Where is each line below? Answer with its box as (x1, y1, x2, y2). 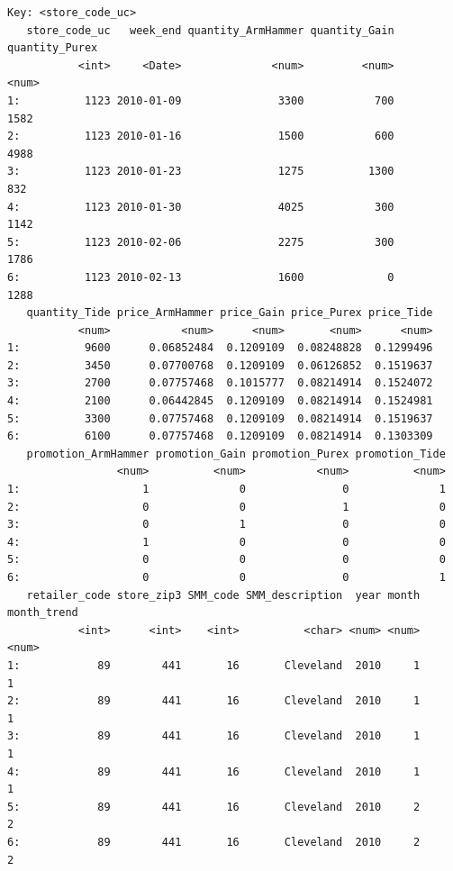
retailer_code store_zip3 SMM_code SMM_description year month (26, 588, 421, 602)
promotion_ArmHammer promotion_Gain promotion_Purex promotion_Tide (26, 447, 446, 460)
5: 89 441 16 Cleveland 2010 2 (7, 800, 421, 813)
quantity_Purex (7, 41, 98, 55)
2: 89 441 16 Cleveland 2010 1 (7, 694, 421, 708)
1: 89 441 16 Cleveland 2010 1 (7, 658, 421, 672)
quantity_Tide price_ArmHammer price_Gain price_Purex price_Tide (26, 306, 433, 320)
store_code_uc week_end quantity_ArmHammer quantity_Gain (26, 23, 394, 37)
